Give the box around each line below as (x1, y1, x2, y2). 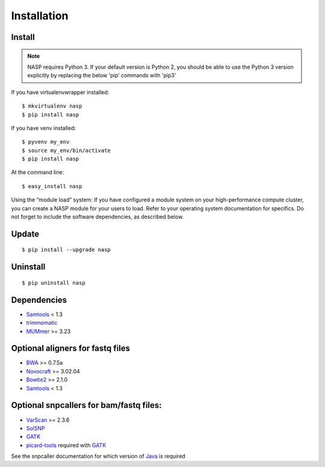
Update (11, 229, 40, 239)
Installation (11, 9, 69, 22)
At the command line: (11, 169, 64, 176)
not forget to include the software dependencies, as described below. (11, 213, 184, 220)
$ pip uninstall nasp (22, 279, 85, 286)
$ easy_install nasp (22, 183, 82, 189)
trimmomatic (26, 319, 58, 326)
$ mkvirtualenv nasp (22, 103, 82, 110)
